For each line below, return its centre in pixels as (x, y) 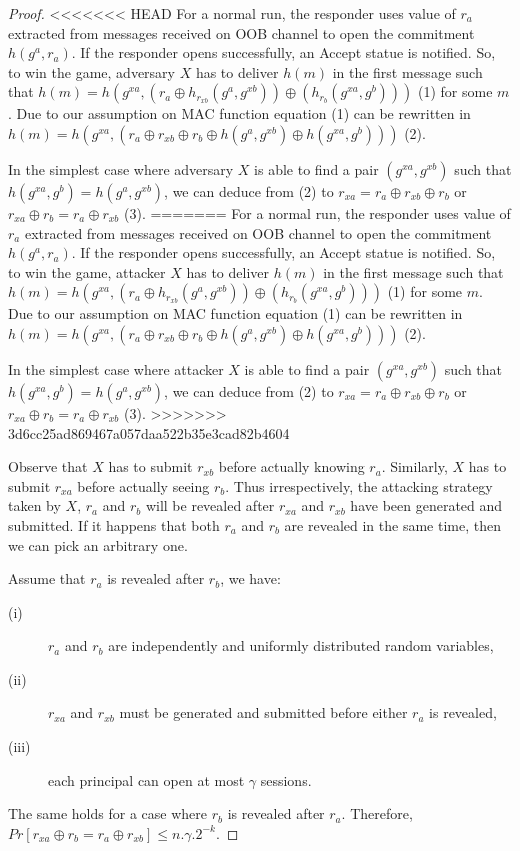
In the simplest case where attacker (116, 368)
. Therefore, (377, 813)
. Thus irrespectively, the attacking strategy (359, 485)
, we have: (250, 578)
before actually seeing (143, 485)
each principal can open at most (146, 779)
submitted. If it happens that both (114, 524)
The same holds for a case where (107, 813)
